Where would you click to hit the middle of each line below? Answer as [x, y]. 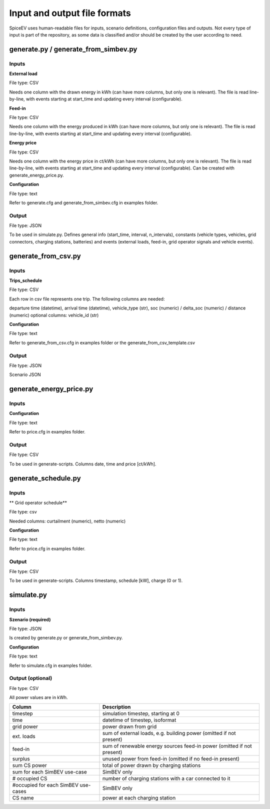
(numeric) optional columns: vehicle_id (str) [54, 315]
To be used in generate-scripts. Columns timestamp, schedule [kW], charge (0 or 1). [96, 580]
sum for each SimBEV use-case [49, 772]
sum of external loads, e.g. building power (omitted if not [169, 733]
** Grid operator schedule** [38, 502]
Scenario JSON [25, 374]
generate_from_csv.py [45, 256]
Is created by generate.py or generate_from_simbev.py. [66, 638]
